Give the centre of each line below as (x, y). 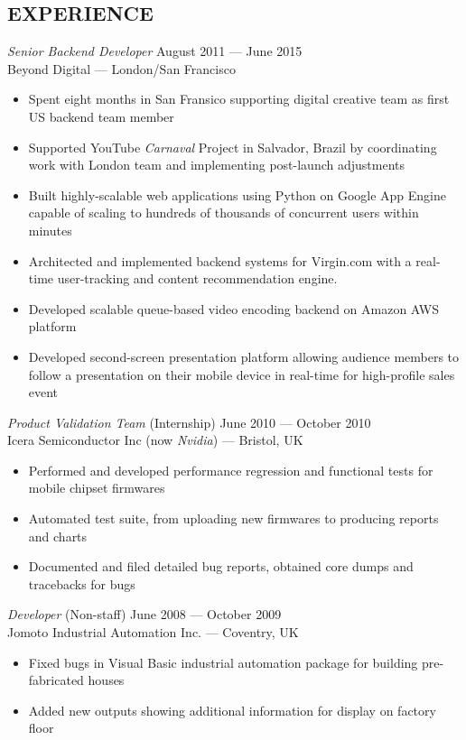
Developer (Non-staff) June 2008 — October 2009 (144, 614)
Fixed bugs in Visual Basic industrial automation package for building (223, 662)
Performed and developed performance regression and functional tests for (231, 470)
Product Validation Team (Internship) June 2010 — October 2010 (189, 422)
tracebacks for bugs (82, 583)
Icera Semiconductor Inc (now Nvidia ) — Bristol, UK (155, 440)
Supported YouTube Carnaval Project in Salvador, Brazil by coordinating (233, 147)
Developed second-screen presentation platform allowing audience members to (244, 356)
